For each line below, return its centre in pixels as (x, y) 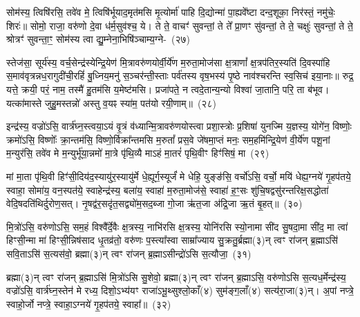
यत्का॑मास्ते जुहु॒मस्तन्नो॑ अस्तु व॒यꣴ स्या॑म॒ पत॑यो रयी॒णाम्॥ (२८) (111, 103)
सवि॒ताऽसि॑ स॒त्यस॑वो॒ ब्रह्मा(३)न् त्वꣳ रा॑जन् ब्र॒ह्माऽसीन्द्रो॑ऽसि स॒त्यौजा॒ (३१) (129, 253)
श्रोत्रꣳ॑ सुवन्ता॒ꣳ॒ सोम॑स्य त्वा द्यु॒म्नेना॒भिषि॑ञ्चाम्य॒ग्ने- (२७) (98, 39)
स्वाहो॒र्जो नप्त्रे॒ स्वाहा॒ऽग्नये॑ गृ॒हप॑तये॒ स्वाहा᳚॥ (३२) (89, 304)
